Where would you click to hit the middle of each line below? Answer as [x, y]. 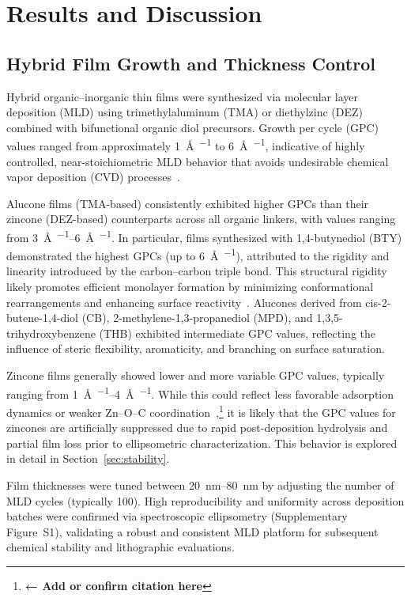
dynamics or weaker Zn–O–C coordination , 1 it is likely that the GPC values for [201, 411]
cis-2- [378, 302]
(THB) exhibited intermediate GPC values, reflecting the [238, 333]
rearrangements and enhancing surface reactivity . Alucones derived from [184, 302]
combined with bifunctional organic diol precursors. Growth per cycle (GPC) [192, 127]
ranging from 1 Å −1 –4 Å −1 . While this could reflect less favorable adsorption [200, 392]
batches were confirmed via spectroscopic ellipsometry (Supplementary [177, 516]
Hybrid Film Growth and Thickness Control [191, 63]
